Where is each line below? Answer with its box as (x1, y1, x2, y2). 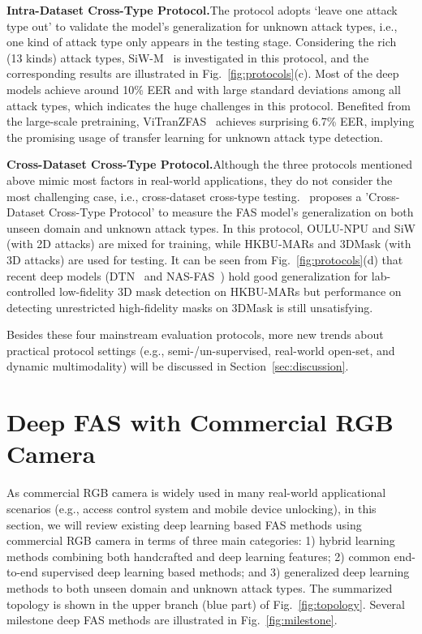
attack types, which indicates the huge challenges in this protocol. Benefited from (6, 96, 411, 114)
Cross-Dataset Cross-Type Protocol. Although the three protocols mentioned (6, 156, 412, 173)
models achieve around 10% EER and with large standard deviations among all (6, 80, 401, 97)
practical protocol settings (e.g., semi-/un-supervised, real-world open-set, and (6, 341, 395, 358)
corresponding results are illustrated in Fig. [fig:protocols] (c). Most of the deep (6, 65, 399, 82)
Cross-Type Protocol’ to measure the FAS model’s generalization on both (48, 203, 414, 221)
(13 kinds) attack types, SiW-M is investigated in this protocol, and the (6, 49, 369, 66)
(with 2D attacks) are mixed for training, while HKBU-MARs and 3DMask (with (6, 235, 411, 252)
